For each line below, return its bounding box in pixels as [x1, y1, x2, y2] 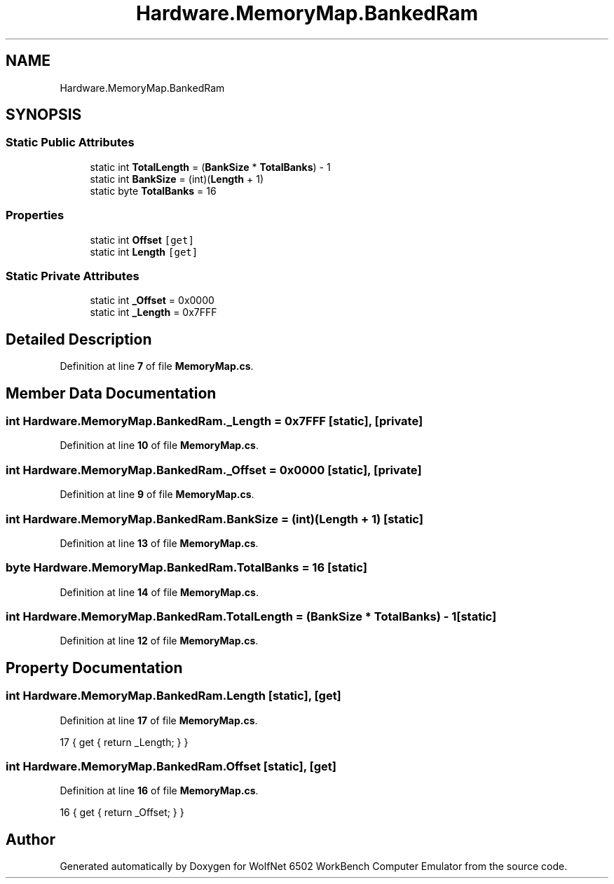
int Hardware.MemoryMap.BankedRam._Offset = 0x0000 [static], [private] [6, 462, 422, 477]
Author [6, 830, 55, 848]
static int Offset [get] [90, 233, 194, 246]
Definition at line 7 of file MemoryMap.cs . [60, 360, 254, 373]
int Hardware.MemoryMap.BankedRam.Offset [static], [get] [6, 759, 336, 773]
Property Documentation [6, 658, 183, 677]
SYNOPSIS [6, 106, 82, 124]
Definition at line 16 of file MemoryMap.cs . [60, 785, 259, 797]
